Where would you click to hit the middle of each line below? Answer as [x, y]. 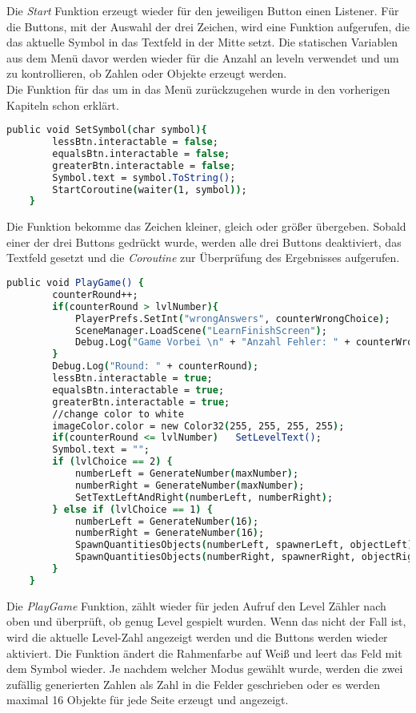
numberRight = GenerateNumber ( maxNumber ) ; [190, 485]
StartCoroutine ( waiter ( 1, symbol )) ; [150, 189]
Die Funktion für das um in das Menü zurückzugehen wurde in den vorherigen [198, 89]
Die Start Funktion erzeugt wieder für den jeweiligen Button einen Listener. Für [203, 10]
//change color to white [118, 414]
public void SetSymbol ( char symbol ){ [107, 130]
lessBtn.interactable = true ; [132, 379]
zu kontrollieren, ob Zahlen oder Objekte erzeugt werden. [147, 73]
